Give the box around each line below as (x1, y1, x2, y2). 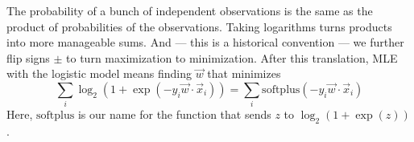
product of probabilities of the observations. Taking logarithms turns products (6, 18, 392, 34)
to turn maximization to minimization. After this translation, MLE (66, 49, 398, 66)
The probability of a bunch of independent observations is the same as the (6, 2, 373, 18)
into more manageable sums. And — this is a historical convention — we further (6, 34, 404, 51)
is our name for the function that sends (77, 106, 271, 123)
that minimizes (207, 65, 281, 82)
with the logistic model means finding (6, 65, 192, 82)
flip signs (6, 49, 50, 66)
